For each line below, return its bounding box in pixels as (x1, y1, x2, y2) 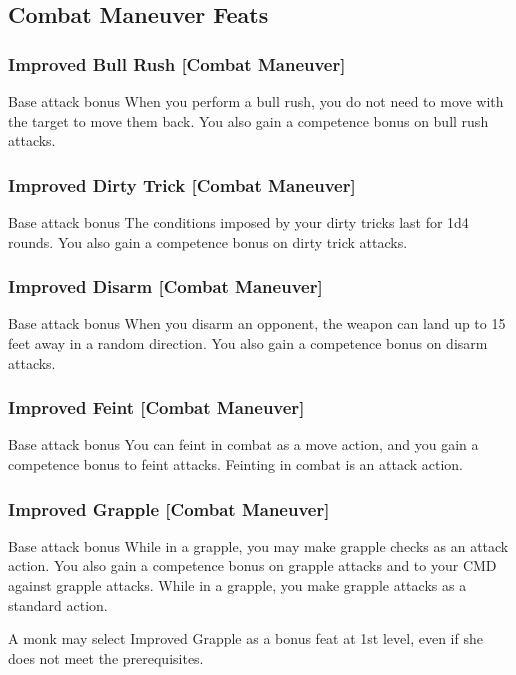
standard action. (8, 594, 108, 615)
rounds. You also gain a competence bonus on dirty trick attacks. (8, 231, 408, 252)
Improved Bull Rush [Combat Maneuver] (8, 51, 346, 76)
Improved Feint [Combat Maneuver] (8, 395, 305, 420)
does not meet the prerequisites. (8, 647, 204, 668)
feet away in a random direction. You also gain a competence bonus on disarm (8, 333, 488, 353)
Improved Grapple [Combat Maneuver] (8, 496, 330, 521)
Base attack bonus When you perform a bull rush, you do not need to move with (8, 91, 504, 111)
